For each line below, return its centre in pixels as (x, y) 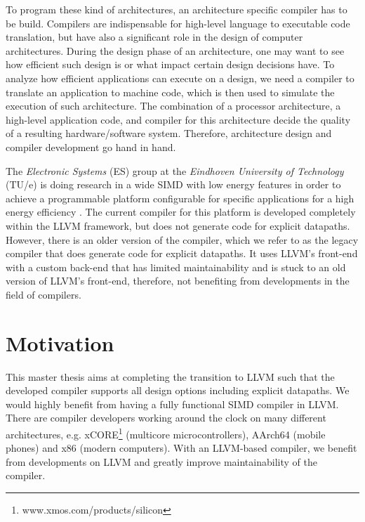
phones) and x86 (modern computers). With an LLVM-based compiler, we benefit (181, 448)
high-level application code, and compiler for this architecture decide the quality (178, 119)
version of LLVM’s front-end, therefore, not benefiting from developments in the (178, 281)
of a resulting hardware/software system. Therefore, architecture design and (169, 133)
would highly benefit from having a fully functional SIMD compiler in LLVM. (172, 404)
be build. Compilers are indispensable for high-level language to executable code (178, 23)
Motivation (60, 342)
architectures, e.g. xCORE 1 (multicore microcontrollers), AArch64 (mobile (166, 433)
